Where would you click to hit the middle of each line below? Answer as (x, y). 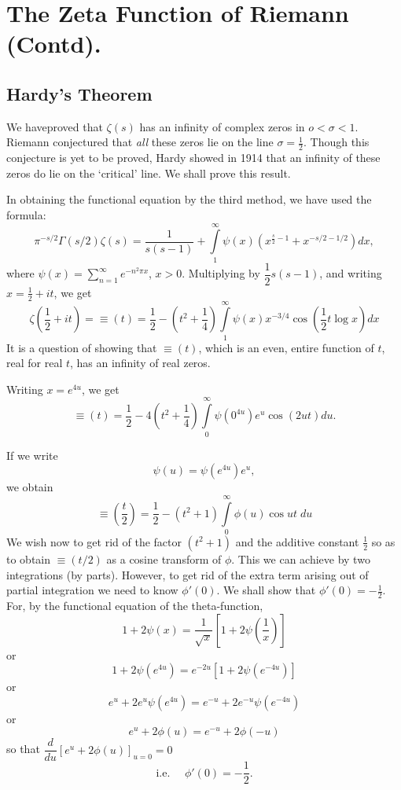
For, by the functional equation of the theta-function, (135, 605)
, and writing (351, 273)
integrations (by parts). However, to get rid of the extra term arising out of (188, 574)
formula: (26, 214)
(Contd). (54, 44)
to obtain (29, 559)
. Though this (336, 142)
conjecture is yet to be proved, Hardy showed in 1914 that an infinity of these (193, 158)
